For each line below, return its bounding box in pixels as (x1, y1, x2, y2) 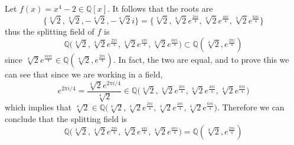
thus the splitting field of (5, 25, 94, 37)
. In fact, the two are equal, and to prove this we (113, 53, 289, 66)
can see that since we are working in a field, (5, 68, 163, 80)
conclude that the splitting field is (5, 112, 128, 124)
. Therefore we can (217, 101, 285, 113)
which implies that (5, 101, 72, 113)
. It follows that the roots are (107, 2, 213, 14)
